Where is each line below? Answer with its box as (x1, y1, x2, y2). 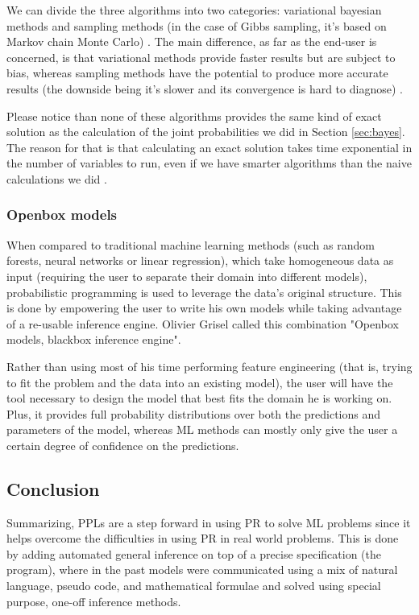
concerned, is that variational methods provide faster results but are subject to (6, 48, 396, 65)
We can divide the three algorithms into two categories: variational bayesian (6, 2, 382, 18)
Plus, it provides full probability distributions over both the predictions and (6, 405, 381, 422)
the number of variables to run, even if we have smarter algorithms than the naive (6, 155, 412, 171)
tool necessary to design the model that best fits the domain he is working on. (6, 390, 392, 407)
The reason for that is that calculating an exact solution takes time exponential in (6, 138, 413, 155)
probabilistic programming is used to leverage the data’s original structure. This (6, 283, 402, 300)
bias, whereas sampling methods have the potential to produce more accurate (6, 64, 388, 81)
